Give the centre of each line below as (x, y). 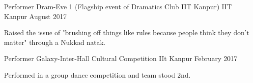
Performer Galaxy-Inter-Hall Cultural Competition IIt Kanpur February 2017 (121, 58)
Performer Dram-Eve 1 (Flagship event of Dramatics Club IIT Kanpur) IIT (118, 6)
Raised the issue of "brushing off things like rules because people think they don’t (127, 32)
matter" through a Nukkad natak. (55, 42)
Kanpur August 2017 (35, 16)
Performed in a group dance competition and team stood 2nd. (97, 74)
